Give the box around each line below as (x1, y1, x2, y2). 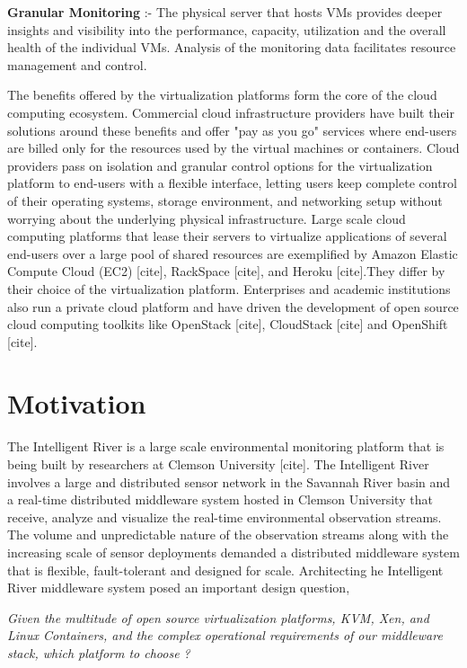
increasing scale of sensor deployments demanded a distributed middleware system (7, 542, 460, 561)
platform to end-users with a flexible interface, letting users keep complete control (7, 174, 457, 192)
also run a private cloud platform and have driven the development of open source (7, 297, 459, 316)
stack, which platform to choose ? (7, 643, 190, 662)
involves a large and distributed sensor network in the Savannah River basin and (7, 472, 451, 491)
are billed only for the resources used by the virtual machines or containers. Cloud (7, 138, 460, 157)
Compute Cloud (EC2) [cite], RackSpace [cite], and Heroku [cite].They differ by (7, 262, 445, 281)
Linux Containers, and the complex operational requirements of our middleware (7, 626, 443, 645)
